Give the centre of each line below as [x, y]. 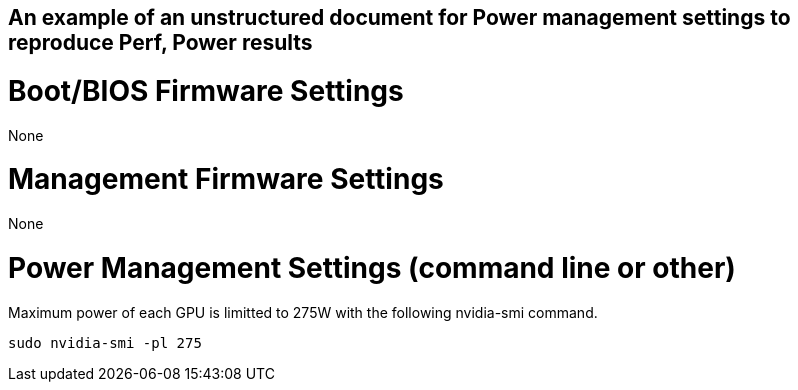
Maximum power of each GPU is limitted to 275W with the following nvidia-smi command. [303, 312]
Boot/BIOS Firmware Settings [206, 90]
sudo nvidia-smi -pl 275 [105, 342]
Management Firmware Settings [226, 179]
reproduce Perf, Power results [160, 42]
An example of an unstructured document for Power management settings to [399, 17]
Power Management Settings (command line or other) [372, 267]
